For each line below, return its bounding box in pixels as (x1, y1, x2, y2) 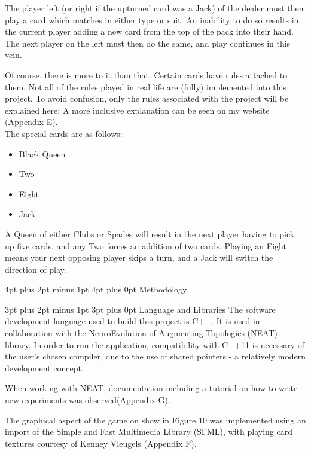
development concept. (5, 361, 84, 374)
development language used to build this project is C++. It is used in (5, 315, 260, 327)
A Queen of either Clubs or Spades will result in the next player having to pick (5, 227, 295, 240)
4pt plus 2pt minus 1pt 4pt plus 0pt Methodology (5, 283, 187, 295)
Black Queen (19, 147, 66, 160)
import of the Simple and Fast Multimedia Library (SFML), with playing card (5, 425, 292, 438)
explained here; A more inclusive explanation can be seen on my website (5, 103, 270, 116)
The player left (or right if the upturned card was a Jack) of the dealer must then (5, 2, 304, 14)
